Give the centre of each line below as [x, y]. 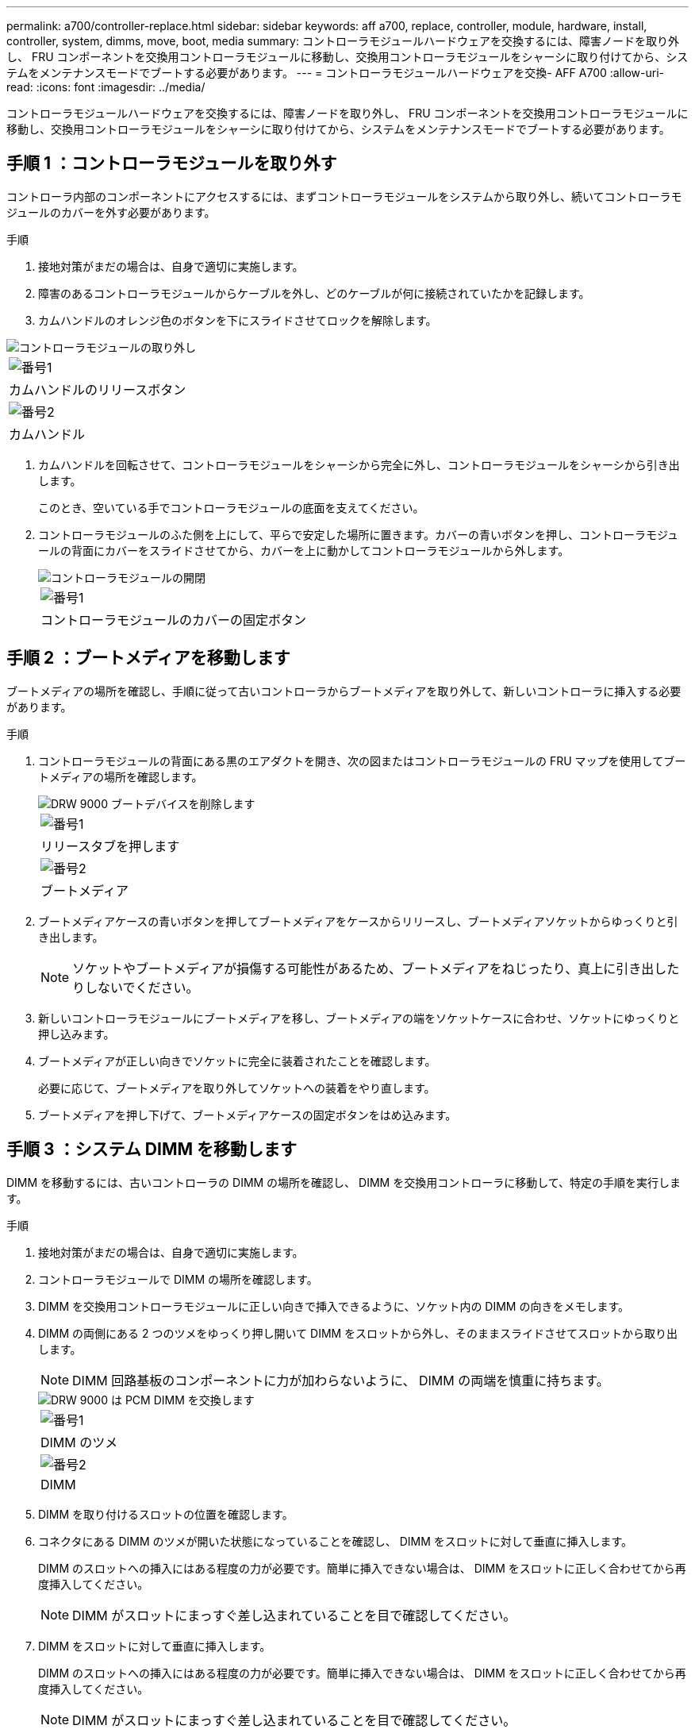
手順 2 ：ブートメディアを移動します [148, 658]
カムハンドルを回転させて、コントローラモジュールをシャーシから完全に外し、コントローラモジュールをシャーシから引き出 [359, 464]
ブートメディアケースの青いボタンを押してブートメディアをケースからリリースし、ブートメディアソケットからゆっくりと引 [358, 921]
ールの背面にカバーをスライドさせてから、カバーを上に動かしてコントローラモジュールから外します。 [304, 550]
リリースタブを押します [110, 846]
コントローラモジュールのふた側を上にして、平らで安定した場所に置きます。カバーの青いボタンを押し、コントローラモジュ [359, 534]
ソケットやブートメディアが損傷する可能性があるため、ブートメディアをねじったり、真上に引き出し [370, 968]
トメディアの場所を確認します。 [121, 776]
